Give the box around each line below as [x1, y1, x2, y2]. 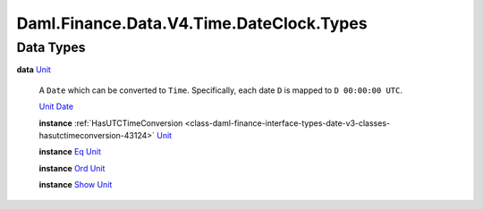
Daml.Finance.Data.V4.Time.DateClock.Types [16, 13, 368, 33]
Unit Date [38, 101, 74, 112]
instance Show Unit [38, 180, 113, 190]
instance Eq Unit [38, 146, 102, 157]
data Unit [16, 64, 51, 75]
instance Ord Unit [38, 163, 106, 173]
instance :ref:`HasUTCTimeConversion [38, 117, 183, 129]
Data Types [16, 39, 86, 55]
